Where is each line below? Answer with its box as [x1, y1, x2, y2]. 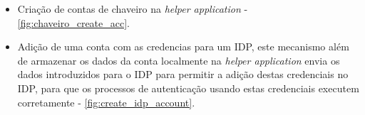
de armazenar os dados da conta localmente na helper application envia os [17, 53, 340, 67]
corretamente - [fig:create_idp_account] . [17, 94, 195, 109]
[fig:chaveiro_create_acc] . [17, 15, 130, 30]
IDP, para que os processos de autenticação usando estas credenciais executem [17, 80, 359, 95]
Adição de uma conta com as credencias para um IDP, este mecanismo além [17, 39, 349, 54]
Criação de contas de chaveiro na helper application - [17, 1, 248, 16]
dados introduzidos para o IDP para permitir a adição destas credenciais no [17, 67, 349, 82]
